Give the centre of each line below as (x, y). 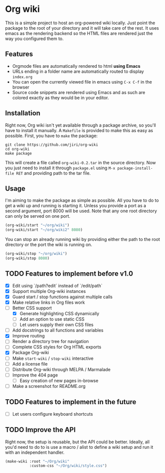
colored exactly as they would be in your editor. (61, 97)
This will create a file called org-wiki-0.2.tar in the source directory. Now (81, 162)
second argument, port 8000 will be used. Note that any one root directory (81, 211)
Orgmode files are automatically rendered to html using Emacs (76, 66)
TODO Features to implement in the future (71, 402)
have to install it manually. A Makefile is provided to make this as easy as (79, 130)
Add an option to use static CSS (52, 319)
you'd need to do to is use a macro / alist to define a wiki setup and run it (79, 447)
